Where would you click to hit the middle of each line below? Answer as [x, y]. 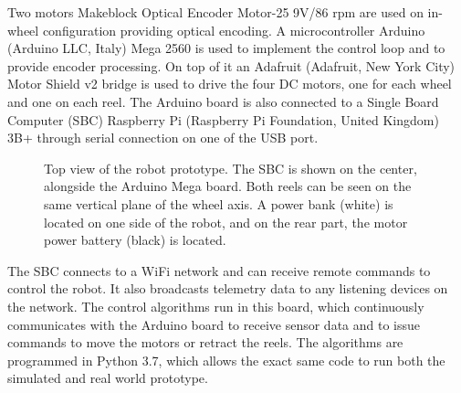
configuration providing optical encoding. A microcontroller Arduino [234, 30]
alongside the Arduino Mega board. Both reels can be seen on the [228, 186]
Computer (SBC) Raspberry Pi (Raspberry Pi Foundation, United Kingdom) [223, 119]
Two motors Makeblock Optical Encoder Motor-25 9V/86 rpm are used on [215, 12]
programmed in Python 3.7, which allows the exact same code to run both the [226, 360]
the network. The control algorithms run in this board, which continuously [216, 306]
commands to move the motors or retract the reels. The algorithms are [205, 342]
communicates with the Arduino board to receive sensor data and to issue [214, 324]
